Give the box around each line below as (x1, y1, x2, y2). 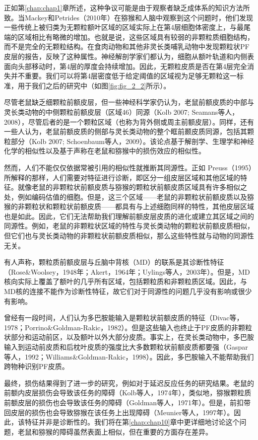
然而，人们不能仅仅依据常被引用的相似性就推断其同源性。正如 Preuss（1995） (4, 162, 252, 172)
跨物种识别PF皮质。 (4, 361, 69, 371)
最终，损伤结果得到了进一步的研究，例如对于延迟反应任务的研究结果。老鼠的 (4, 377, 254, 388)
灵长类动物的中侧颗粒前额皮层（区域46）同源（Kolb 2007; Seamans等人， (4, 106, 239, 117)
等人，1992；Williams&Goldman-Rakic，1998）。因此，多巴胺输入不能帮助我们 (4, 351, 254, 362)
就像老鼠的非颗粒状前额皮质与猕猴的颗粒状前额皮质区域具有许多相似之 (17, 182, 247, 192)
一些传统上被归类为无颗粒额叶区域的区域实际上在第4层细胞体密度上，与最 (4, 22, 244, 32)
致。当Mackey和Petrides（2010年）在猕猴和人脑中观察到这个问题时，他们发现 (4, 12, 253, 22)
